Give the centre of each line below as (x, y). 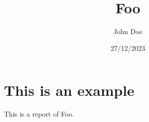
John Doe (128, 31)
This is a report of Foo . (39, 114)
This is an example (69, 90)
